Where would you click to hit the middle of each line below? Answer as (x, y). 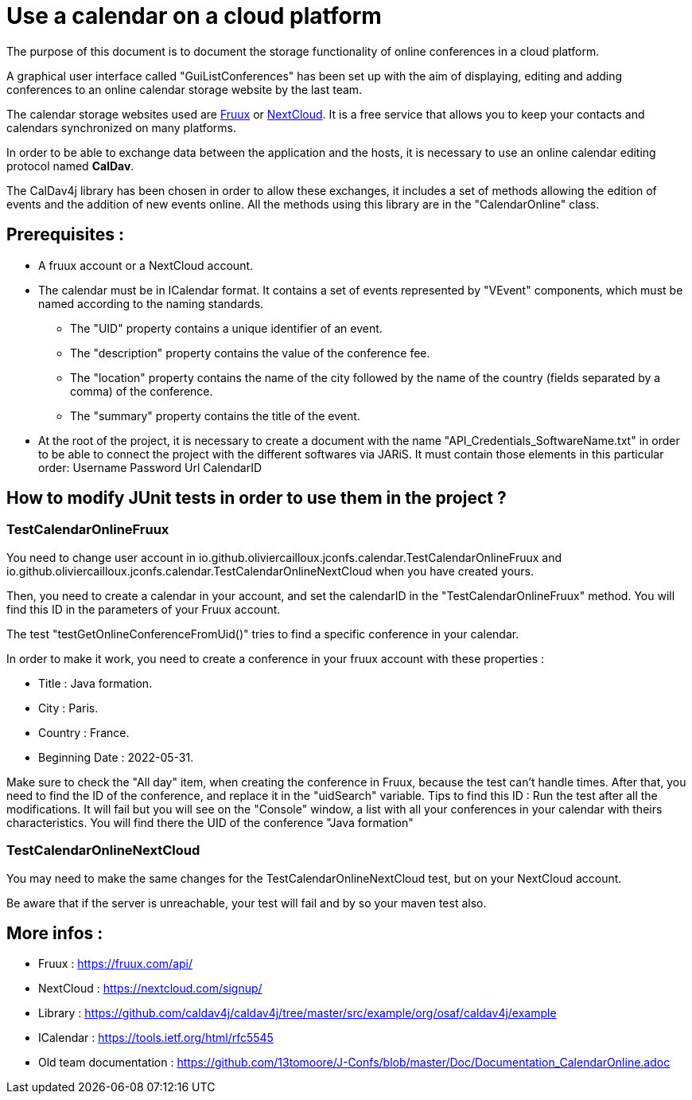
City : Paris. (68, 708)
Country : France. (84, 732)
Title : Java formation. (95, 683)
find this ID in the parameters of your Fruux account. (144, 609)
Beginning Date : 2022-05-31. (116, 757)
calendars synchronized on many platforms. (121, 127)
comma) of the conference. (142, 391)
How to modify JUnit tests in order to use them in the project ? (257, 498)
